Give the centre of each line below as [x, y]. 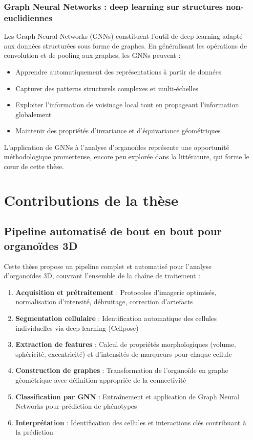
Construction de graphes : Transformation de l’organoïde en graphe [122, 370]
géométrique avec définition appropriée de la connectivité [101, 379]
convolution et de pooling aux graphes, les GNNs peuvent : [92, 55]
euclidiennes [28, 17]
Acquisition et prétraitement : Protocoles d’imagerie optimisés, [116, 292]
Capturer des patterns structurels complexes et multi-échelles [107, 88]
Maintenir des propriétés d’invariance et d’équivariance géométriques [118, 131]
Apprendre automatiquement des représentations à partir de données [118, 71]
